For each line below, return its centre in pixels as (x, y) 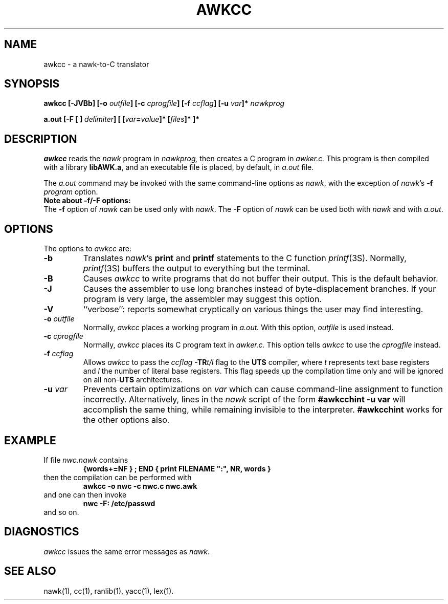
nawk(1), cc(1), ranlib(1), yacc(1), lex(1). (109, 591)
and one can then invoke (85, 494)
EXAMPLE (30, 440)
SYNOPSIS (32, 84)
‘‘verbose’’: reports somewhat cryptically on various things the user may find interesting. (253, 309)
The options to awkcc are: (87, 249)
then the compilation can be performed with (118, 477)
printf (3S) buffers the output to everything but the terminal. (197, 268)
